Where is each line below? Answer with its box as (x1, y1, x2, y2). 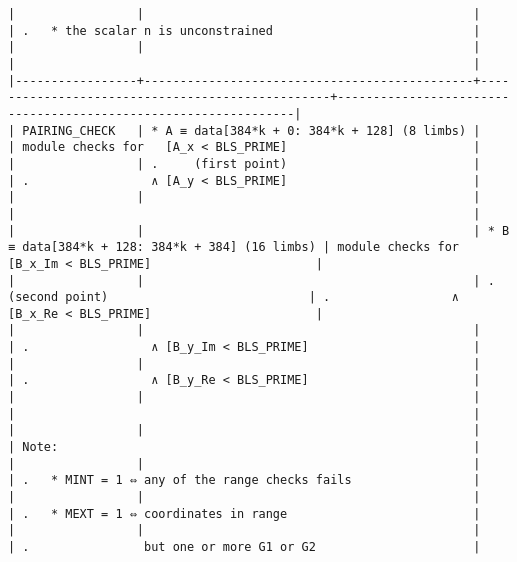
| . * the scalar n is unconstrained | (8, 23, 481, 38)
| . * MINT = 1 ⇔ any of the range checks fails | (8, 473, 481, 488)
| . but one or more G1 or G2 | (8, 540, 481, 554)
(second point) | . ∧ (8, 290, 460, 305)
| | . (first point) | (8, 156, 481, 171)
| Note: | (8, 440, 481, 455)
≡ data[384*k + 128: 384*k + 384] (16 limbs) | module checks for (8, 240, 460, 255)
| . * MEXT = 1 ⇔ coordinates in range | (8, 506, 481, 521)
